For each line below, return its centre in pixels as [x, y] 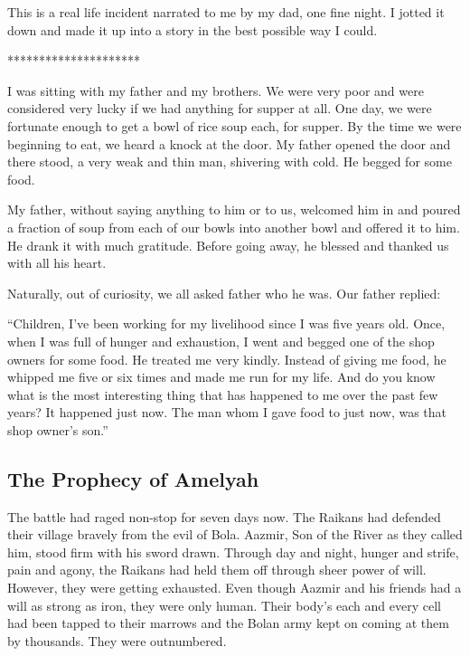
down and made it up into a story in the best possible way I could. [193, 29]
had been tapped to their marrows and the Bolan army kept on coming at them [228, 623]
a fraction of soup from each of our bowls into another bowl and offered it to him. [234, 227]
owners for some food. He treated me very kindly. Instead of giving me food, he [227, 359]
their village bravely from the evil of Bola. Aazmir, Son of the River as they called [235, 534]
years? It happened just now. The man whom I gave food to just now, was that [227, 412]
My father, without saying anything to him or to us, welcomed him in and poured [234, 209]
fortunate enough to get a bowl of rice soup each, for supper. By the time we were [235, 125]
